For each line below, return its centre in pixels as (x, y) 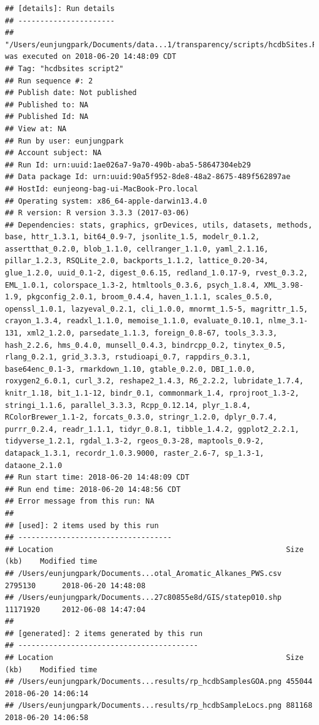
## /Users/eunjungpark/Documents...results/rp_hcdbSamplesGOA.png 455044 (159, 682)
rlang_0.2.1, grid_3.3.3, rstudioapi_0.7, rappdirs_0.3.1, (128, 357)
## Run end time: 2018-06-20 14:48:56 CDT (93, 489)
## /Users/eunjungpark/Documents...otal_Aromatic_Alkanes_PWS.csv (144, 573)
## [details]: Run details (60, 9)
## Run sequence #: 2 (49, 81)
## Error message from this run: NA (80, 501)
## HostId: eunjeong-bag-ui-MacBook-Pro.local (102, 189)
